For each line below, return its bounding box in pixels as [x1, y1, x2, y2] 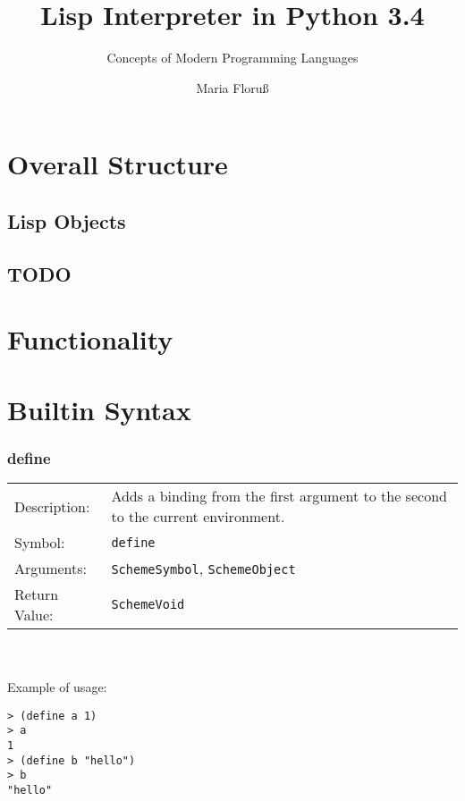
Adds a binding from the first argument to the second [111, 485, 447, 507]
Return [14, 584, 59, 605]
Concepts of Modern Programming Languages [106, 48, 359, 67]
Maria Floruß [196, 78, 269, 97]
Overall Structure [7, 146, 228, 182]
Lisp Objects [7, 207, 126, 234]
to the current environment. [111, 506, 285, 527]
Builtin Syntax [7, 391, 191, 427]
